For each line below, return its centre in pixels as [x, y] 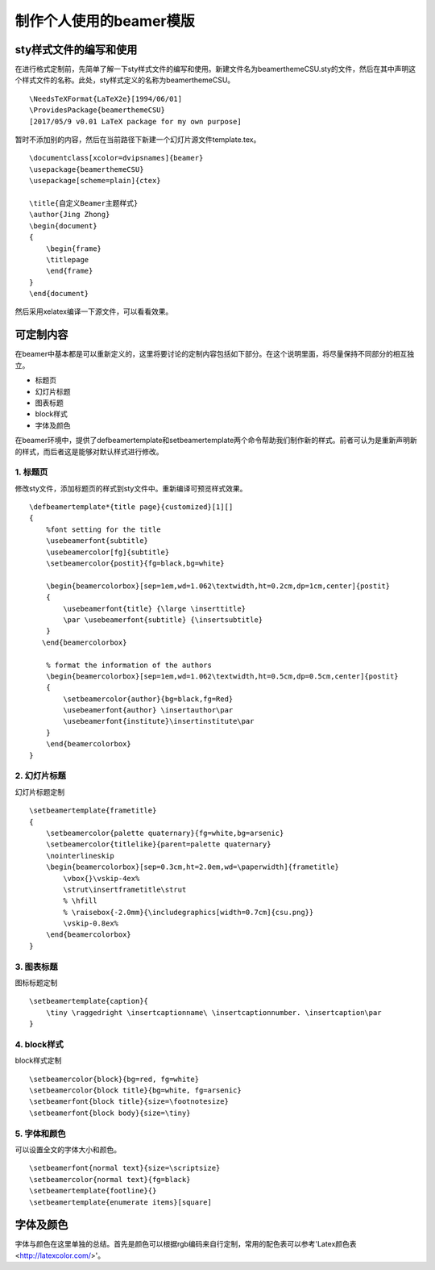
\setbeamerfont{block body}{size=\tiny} [110, 1113]
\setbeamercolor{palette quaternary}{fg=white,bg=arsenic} [165, 833]
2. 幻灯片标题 [40, 776]
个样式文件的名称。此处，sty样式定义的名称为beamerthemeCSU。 [125, 80]
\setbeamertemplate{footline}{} [93, 1191]
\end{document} [59, 294]
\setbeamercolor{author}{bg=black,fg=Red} [148, 699]
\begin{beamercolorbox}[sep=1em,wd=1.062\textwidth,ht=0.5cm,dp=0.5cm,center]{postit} [222, 676]
